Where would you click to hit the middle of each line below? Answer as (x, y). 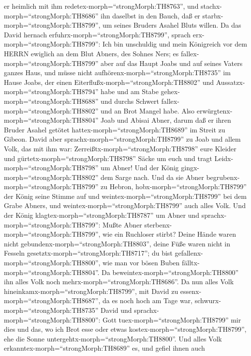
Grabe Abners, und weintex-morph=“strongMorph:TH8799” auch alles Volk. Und (125, 205)
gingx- (190, 168)
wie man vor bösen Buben (141, 263)
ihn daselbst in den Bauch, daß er (150, 15)
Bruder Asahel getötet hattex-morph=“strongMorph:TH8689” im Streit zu (115, 129)
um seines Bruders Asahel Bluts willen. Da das (172, 25)
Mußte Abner (122, 224)
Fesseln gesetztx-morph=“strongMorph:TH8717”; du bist (88, 253)
